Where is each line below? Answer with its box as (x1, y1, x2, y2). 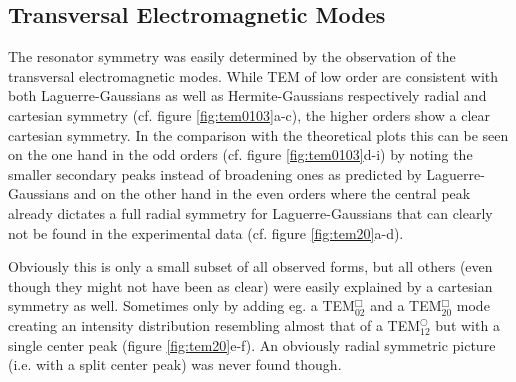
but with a (435, 314, 500, 335)
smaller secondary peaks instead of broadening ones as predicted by (8, 163, 422, 184)
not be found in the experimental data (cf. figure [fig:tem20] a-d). (8, 222, 404, 243)
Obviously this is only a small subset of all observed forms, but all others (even (8, 256, 493, 277)
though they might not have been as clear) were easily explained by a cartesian (8, 275, 493, 296)
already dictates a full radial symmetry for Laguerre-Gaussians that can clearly (8, 202, 493, 223)
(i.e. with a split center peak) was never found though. (8, 354, 342, 375)
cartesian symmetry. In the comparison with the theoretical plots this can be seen (8, 124, 509, 145)
